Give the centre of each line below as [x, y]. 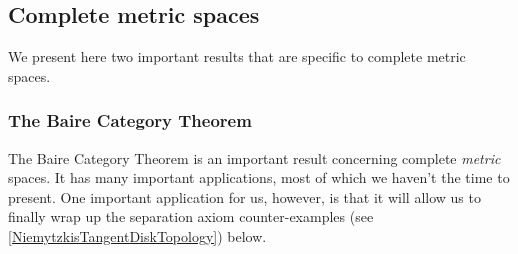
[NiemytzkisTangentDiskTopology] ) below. [137, 235]
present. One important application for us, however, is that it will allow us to [244, 196]
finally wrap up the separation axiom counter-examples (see [191, 216]
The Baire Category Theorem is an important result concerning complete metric [254, 157]
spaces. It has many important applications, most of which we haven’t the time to [259, 177]
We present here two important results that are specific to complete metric [237, 56]
